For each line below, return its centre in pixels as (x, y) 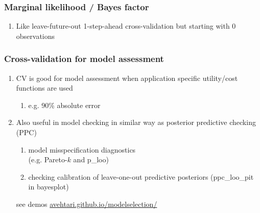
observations (36, 36)
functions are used (44, 88)
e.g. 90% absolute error (64, 105)
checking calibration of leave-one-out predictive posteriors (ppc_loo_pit (141, 176)
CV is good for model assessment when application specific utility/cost (127, 78)
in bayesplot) (49, 187)
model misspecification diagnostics (82, 149)
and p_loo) (91, 159)
